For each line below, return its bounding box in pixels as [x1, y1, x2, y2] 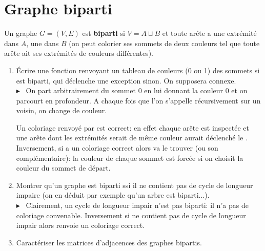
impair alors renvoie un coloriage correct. [16, 220, 145, 231]
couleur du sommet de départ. [16, 162, 111, 173]
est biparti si [82, 28, 125, 38]
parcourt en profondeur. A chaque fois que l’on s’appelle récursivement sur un [16, 95, 261, 106]
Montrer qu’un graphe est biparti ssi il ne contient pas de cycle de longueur [16, 179, 253, 190]
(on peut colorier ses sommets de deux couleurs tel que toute [69, 37, 260, 48]
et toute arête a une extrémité [162, 28, 257, 38]
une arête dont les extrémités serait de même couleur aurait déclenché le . [16, 132, 248, 143]
